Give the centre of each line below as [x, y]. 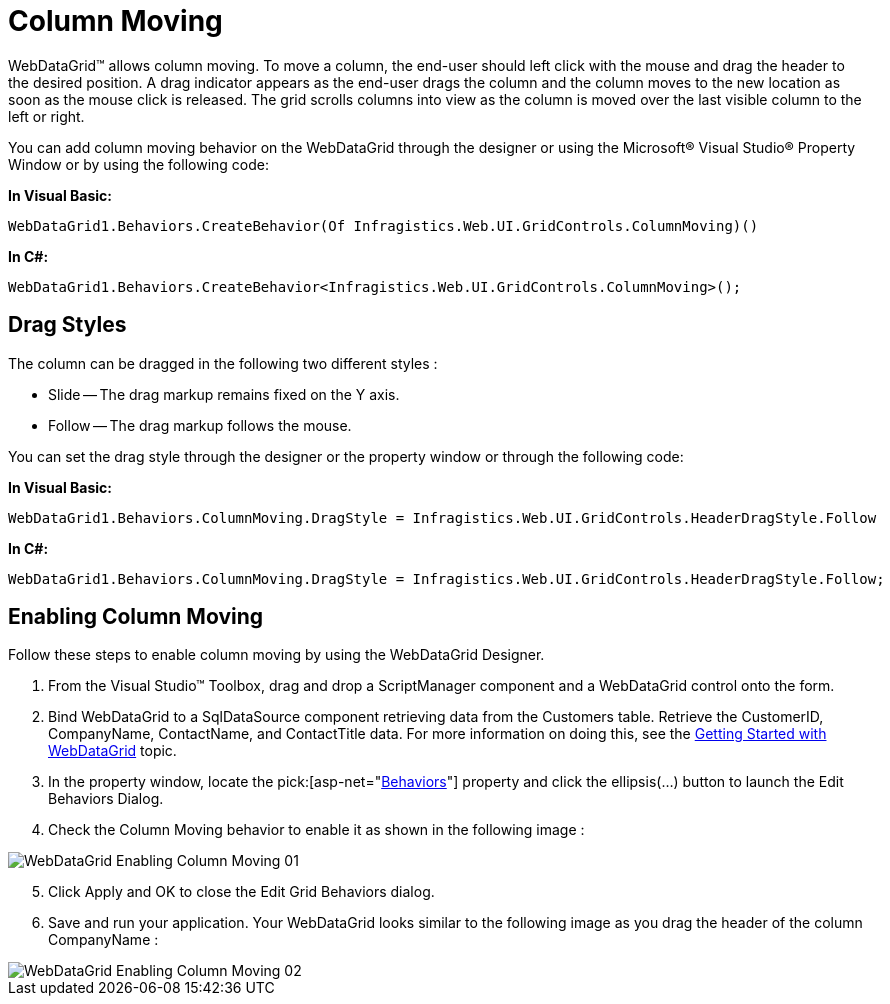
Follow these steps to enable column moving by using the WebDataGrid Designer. [276, 655]
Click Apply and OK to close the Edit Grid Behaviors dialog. [241, 892]
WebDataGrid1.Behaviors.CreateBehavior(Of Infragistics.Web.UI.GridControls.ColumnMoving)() [383, 225]
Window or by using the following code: [138, 164]
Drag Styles [67, 325]
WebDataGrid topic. [112, 751]
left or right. [46, 116]
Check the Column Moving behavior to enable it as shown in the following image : [316, 830]
